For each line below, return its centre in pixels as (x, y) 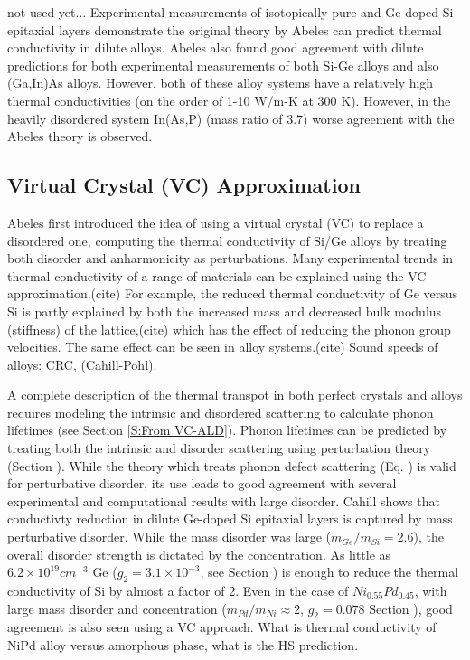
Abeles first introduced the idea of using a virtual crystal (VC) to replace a (216, 222)
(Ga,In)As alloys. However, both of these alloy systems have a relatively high (221, 83)
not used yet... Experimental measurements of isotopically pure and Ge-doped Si (230, 12)
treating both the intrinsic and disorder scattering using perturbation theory (219, 448)
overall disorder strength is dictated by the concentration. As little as (199, 554)
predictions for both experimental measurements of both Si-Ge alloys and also (223, 65)
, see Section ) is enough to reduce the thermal (329, 572)
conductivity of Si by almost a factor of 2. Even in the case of (178, 591)
